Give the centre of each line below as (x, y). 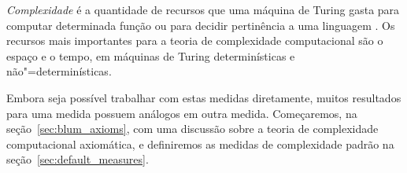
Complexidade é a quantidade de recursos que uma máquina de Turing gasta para (203, 9)
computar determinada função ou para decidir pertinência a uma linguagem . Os (201, 25)
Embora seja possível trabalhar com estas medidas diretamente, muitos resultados (204, 97)
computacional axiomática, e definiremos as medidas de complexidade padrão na (200, 144)
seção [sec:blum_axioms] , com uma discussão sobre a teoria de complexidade (192, 129)
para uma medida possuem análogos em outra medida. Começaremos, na (182, 113)
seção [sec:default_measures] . (78, 159)
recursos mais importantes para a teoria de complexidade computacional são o (195, 40)
